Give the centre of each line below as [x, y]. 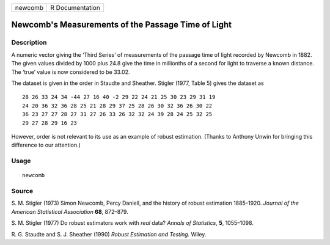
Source [22, 191]
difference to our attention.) [46, 145]
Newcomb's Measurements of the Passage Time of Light [122, 25]
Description [29, 43]
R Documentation [75, 8]
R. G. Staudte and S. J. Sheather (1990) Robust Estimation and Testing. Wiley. [109, 234]
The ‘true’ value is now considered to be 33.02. [71, 72]
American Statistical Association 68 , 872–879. [70, 211]
